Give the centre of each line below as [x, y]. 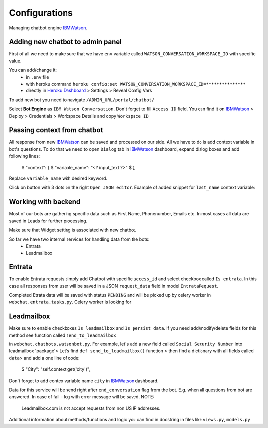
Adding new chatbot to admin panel [65, 42]
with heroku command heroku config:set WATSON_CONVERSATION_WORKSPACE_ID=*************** [136, 84]
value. [15, 61]
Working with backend [45, 202]
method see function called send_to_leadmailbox [63, 335]
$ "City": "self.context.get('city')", [56, 369]
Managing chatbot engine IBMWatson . [48, 28]
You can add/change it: [33, 70]
